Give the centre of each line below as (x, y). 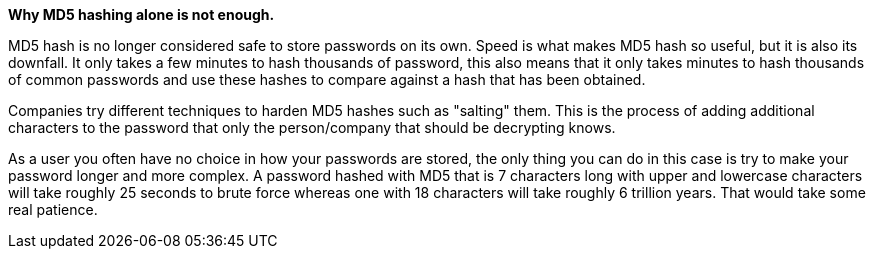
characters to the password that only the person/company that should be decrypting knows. (312, 127)
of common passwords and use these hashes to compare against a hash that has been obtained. (327, 79)
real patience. (53, 209)
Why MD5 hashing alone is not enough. (141, 14)
